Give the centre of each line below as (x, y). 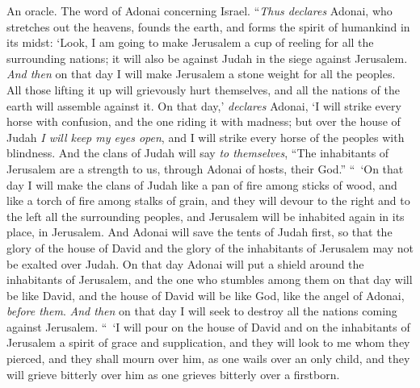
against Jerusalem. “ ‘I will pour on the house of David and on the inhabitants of (208, 326)
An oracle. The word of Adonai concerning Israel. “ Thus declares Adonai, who (199, 10)
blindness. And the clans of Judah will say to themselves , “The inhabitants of (198, 153)
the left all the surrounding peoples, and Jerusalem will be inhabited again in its (206, 216)
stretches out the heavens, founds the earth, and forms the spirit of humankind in (208, 26)
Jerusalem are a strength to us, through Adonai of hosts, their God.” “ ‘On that (205, 168)
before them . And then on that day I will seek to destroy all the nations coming (202, 311)
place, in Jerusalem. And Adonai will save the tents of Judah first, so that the (199, 232)
